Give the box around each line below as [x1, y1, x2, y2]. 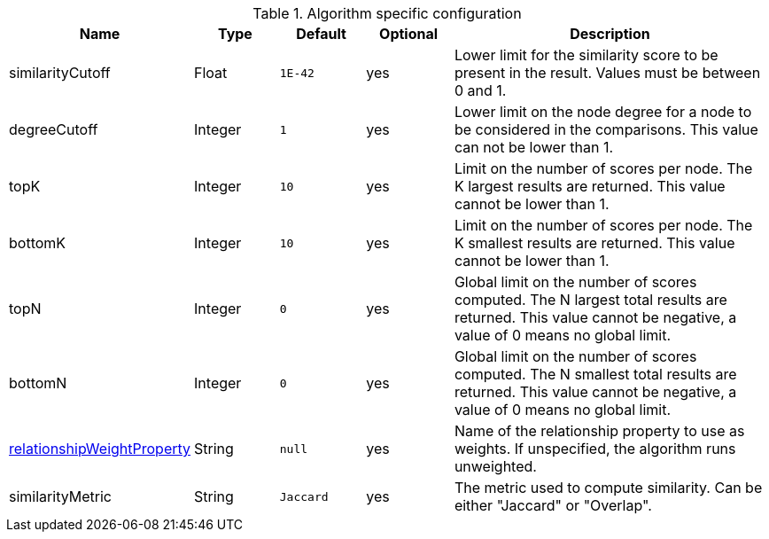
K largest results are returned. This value [454, 177, 726, 195]
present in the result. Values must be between [454, 64, 761, 82]
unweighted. [454, 457, 537, 475]
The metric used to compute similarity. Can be [454, 479, 763, 496]
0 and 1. [454, 82, 507, 99]
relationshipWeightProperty [9, 440, 191, 457]
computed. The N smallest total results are [454, 365, 737, 383]
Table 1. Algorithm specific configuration [252, 4, 522, 22]
